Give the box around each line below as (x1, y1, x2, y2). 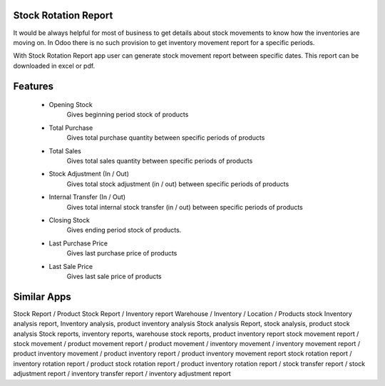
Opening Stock (48, 101, 93, 109)
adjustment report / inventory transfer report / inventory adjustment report (13, 370, 231, 378)
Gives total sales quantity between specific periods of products (66, 157, 253, 166)
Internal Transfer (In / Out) (48, 193, 126, 201)
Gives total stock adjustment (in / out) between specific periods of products (66, 179, 289, 188)
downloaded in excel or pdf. (13, 61, 96, 70)
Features (13, 80, 53, 92)
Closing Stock (48, 216, 91, 224)
